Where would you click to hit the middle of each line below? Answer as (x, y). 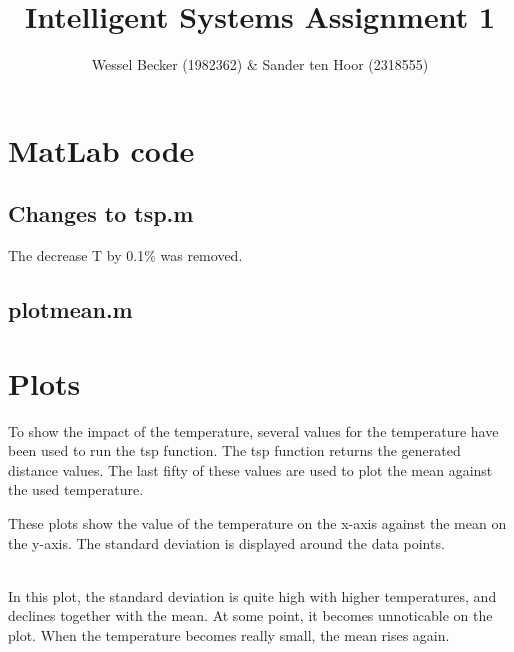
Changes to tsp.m (101, 213)
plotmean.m (70, 309)
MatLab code (101, 149)
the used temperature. (76, 489)
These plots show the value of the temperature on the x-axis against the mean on (257, 522)
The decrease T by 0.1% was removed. (125, 255)
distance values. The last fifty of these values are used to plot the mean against (250, 469)
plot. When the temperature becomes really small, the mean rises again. (229, 634)
